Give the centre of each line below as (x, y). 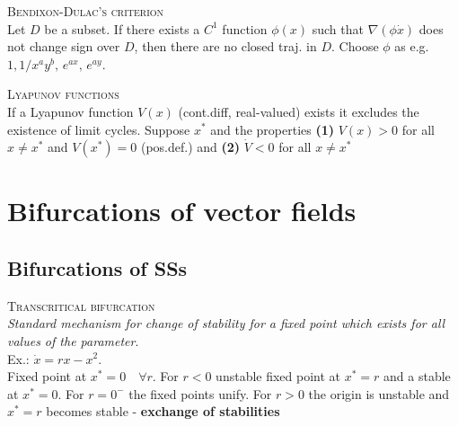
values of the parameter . (73, 340)
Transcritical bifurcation (81, 305)
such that (338, 28)
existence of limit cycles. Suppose (99, 129)
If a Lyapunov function (70, 111)
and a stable (417, 376)
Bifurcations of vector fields (182, 211)
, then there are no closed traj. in (225, 46)
